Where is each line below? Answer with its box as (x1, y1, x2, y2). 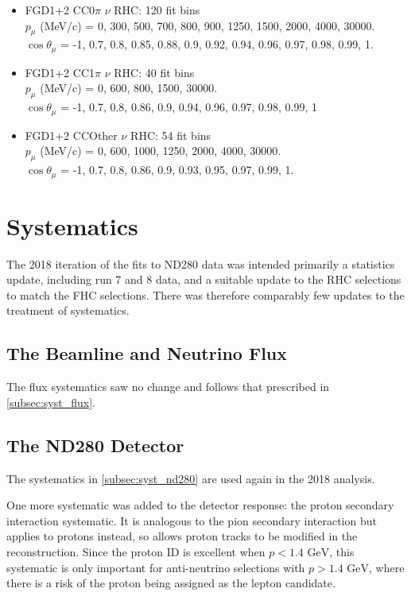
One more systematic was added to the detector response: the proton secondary (6, 497, 394, 513)
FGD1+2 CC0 (25, 2, 95, 17)
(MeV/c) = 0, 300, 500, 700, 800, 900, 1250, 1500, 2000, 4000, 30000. (40, 17, 375, 33)
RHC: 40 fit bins (114, 64, 195, 80)
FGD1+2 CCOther (25, 126, 118, 143)
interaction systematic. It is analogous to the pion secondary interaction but (6, 512, 378, 528)
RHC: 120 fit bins (114, 2, 200, 17)
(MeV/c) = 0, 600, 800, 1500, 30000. (40, 79, 218, 96)
